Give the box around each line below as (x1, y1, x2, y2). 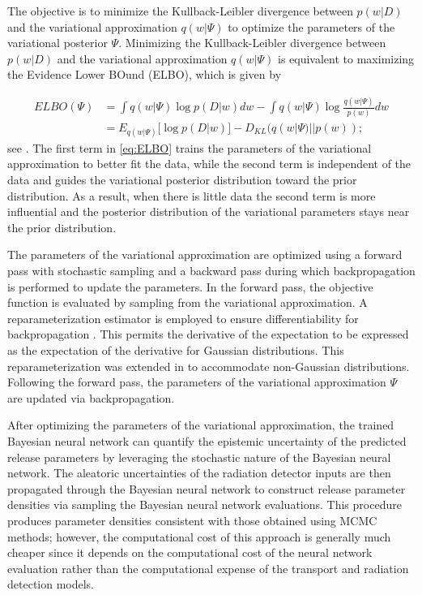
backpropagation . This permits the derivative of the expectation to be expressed (7, 326, 409, 343)
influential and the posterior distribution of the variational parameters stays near (7, 203, 410, 220)
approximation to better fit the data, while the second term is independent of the (7, 155, 411, 172)
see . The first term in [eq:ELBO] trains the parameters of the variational (7, 139, 372, 156)
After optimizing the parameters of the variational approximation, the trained (7, 416, 394, 433)
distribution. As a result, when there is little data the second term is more (7, 187, 376, 204)
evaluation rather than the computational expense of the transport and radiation (7, 559, 409, 576)
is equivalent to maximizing (278, 50, 415, 67)
